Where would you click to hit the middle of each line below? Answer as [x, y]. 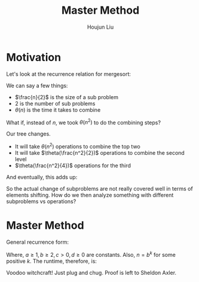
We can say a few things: [37, 85]
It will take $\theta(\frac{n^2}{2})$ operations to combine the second [100, 153]
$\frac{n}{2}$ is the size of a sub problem [66, 97]
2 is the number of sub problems [55, 103]
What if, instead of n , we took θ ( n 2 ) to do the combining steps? [84, 122]
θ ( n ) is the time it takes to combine [58, 110]
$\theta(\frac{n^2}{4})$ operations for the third [73, 165]
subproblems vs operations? [41, 201]
